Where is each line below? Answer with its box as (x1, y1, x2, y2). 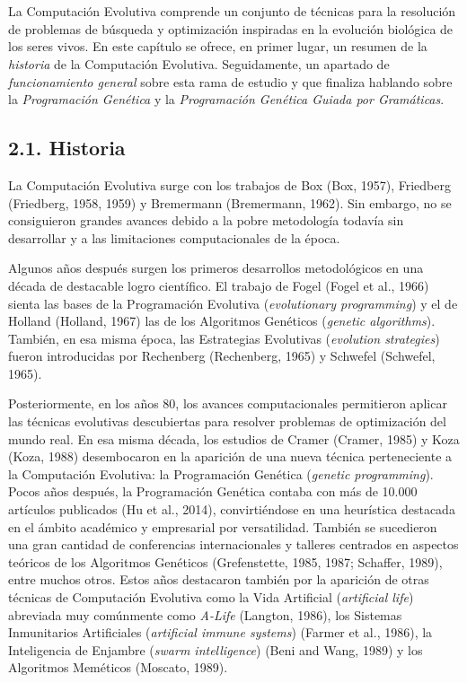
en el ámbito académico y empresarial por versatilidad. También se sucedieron (8, 517, 437, 536)
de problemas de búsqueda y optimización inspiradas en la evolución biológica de (8, 19, 454, 38)
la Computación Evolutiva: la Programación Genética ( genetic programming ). (8, 464, 434, 483)
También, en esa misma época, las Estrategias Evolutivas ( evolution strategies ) (8, 328, 440, 347)
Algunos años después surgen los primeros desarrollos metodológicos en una (8, 258, 424, 277)
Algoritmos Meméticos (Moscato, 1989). (8, 658, 228, 677)
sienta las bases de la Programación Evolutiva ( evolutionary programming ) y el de (8, 293, 458, 312)
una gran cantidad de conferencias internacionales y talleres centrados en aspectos (8, 535, 459, 554)
